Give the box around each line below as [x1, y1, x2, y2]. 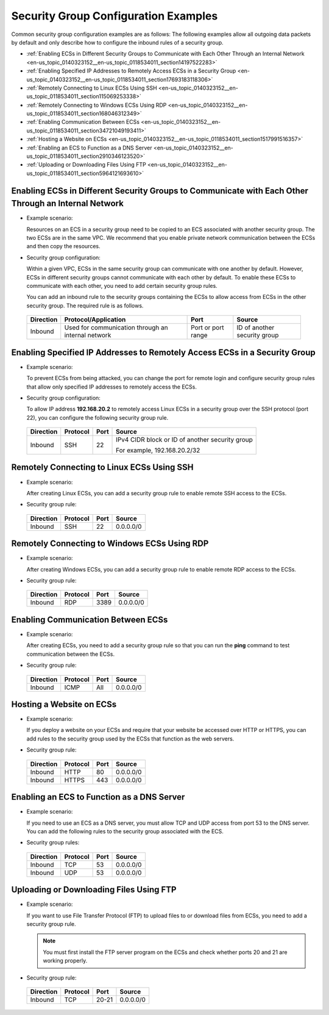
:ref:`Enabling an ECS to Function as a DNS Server [26, 144, 152, 151]
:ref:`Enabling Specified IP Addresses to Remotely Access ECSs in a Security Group [26, 67, 236, 74]
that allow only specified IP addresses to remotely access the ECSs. [26, 383, 197, 390]
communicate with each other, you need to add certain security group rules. [26, 282, 218, 290]
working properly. [43, 957, 88, 964]
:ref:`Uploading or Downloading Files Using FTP [26, 161, 146, 168]
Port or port [191, 323, 224, 332]
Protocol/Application [64, 315, 126, 324]
